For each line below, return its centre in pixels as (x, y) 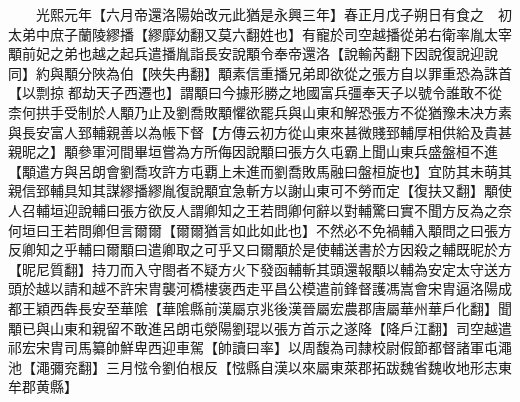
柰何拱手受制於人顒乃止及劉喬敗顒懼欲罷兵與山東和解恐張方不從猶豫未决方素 (260, 111)
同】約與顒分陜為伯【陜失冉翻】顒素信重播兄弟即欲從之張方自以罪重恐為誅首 (260, 72)
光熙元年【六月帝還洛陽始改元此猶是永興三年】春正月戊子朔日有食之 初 (273, 14)
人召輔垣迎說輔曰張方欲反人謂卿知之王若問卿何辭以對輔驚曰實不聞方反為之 (253, 209)
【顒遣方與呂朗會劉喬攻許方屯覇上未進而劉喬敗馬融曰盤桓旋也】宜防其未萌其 (260, 170)
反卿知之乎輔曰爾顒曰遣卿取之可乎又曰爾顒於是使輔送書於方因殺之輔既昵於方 (260, 249)
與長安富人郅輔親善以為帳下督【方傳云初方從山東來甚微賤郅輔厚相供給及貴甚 (260, 131)
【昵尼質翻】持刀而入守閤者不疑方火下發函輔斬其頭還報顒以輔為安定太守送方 (260, 268)
